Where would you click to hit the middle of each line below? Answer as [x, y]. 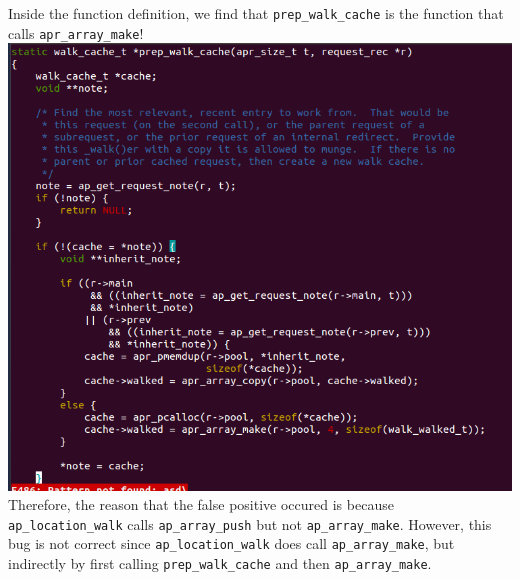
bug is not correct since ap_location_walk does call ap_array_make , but [231, 543]
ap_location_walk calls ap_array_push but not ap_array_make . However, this [250, 523]
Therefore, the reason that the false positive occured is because [201, 504]
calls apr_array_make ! [76, 32]
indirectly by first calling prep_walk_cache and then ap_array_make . [220, 563]
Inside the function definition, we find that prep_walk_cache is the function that [256, 13]
